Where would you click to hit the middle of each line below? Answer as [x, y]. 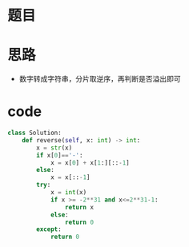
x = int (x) [68, 193]
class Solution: [34, 133]
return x [79, 207]
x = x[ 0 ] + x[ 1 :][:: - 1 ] [90, 163]
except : [49, 229]
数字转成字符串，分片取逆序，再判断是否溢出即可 [100, 79]
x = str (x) [54, 148]
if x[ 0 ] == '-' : [60, 155]
